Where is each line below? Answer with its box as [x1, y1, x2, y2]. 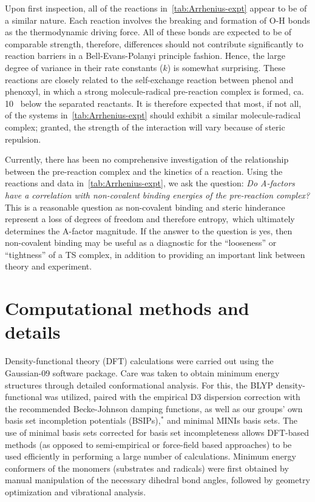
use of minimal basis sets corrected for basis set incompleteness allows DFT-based [5, 426, 310, 438]
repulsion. [5, 132, 41, 145]
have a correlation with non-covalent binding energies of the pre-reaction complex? [5, 188, 310, 201]
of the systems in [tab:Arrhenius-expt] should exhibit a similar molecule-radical [5, 109, 301, 121]
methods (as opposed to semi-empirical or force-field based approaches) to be [5, 438, 292, 450]
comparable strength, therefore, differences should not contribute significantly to [5, 37, 303, 50]
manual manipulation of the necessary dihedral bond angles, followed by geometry [5, 473, 310, 486]
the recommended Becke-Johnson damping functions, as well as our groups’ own [5, 402, 303, 415]
